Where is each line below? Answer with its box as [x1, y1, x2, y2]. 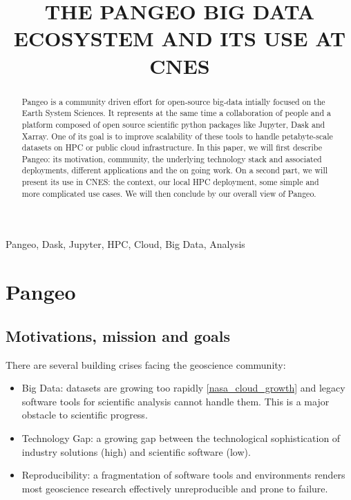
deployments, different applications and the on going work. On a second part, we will [21, 164, 328, 176]
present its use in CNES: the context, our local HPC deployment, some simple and [21, 176, 319, 188]
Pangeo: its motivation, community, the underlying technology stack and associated [21, 153, 322, 164]
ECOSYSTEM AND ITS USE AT [13, 24, 346, 52]
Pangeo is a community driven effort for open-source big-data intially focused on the [21, 95, 325, 107]
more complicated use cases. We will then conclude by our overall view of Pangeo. [21, 187, 316, 199]
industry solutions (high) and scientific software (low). [21, 444, 251, 459]
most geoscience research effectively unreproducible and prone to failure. [21, 481, 328, 495]
